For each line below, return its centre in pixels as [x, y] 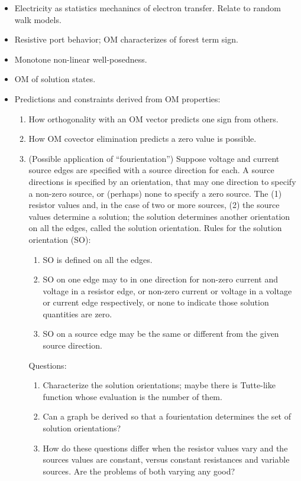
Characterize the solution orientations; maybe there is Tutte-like [159, 385]
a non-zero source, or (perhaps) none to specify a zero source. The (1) [155, 193]
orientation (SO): [60, 239]
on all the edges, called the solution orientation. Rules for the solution [155, 228]
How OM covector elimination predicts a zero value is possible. [143, 139]
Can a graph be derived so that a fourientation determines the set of [167, 416]
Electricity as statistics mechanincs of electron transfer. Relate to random [148, 8]
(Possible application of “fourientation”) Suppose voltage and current [154, 158]
